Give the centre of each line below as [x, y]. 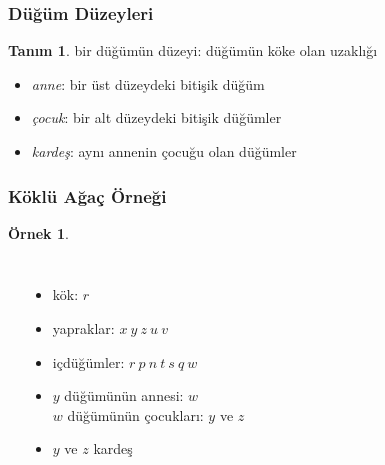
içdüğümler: [88, 361]
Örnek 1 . [38, 232]
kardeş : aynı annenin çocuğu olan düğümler [164, 151]
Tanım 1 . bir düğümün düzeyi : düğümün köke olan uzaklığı [193, 50]
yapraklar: [83, 328]
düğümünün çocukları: [135, 414]
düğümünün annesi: [124, 395]
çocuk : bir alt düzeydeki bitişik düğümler [156, 117]
